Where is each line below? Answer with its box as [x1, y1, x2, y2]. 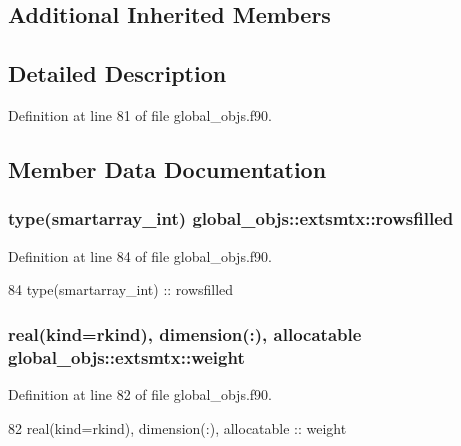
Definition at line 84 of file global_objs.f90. [8, 245, 272, 266]
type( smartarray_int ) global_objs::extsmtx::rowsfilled [8, 206, 454, 231]
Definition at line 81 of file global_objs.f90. [8, 104, 272, 125]
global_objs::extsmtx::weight [8, 344, 245, 369]
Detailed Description [8, 58, 227, 89]
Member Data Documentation [8, 153, 327, 184]
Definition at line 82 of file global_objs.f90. [8, 383, 272, 404]
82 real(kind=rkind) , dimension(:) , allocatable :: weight [8, 417, 347, 438]
